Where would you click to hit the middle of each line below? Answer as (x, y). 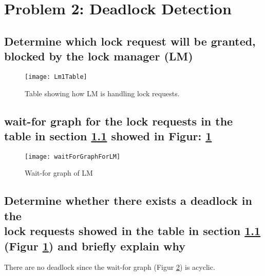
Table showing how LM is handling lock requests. (102, 93)
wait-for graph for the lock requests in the (119, 121)
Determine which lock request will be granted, (130, 41)
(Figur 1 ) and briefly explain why (95, 246)
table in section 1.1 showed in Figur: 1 (108, 136)
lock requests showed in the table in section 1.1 (132, 231)
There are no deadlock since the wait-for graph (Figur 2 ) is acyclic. (110, 267)
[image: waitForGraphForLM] (73, 156)
